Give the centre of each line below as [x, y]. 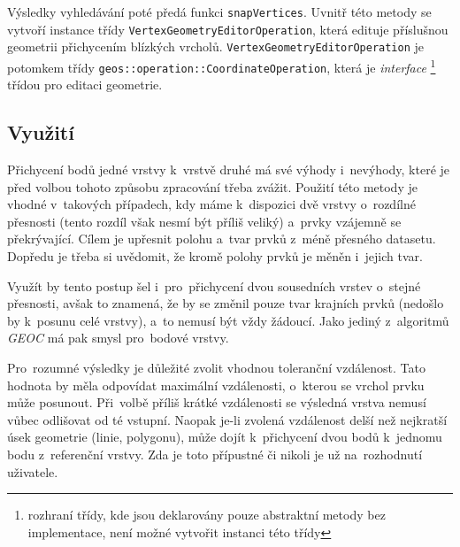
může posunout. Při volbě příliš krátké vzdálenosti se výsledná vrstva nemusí [217, 402]
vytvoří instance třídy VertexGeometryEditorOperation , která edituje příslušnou [228, 29]
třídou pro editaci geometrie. [85, 85]
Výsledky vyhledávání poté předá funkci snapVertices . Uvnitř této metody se [219, 12]
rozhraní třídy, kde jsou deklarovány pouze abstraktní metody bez [207, 515]
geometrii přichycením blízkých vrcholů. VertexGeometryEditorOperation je [216, 46]
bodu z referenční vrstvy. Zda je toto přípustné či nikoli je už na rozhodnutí [215, 454]
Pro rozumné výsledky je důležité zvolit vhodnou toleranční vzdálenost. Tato [217, 368]
